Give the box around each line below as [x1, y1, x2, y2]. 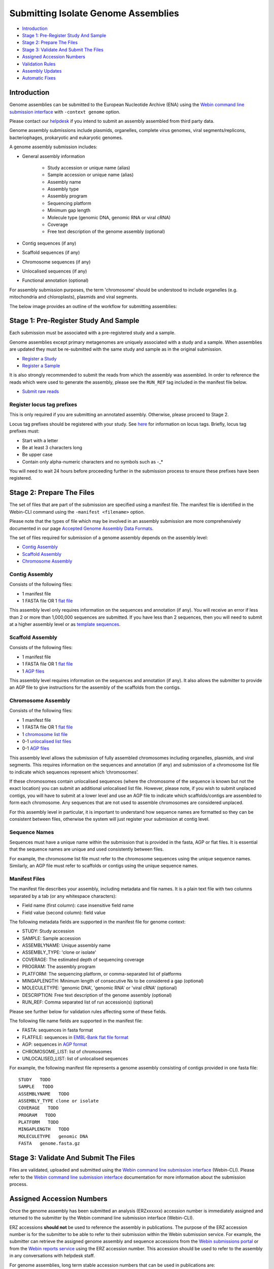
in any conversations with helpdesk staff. [9, 1253, 95, 1259]
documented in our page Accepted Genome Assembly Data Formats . [9, 525, 154, 531]
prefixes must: [9, 428, 40, 434]
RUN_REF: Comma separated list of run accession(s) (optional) [22, 999, 154, 1005]
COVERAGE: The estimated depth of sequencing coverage [22, 956, 145, 962]
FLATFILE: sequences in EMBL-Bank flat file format [22, 1034, 129, 1040]
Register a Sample [22, 363, 60, 369]
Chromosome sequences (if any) [22, 259, 91, 265]
